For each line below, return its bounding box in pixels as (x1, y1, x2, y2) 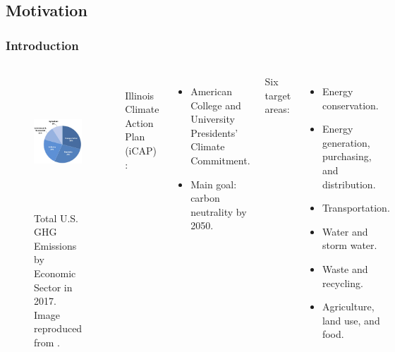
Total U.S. (34, 210, 79, 225)
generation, (322, 135, 370, 150)
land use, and (322, 312, 380, 327)
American (190, 84, 232, 98)
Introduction (6, 36, 79, 54)
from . (34, 334, 61, 349)
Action (125, 115, 154, 130)
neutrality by (190, 204, 247, 219)
